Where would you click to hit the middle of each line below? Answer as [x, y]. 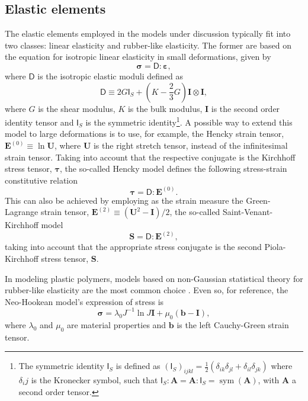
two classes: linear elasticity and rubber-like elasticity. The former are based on [148, 45]
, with [269, 379]
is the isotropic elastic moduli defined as [110, 76]
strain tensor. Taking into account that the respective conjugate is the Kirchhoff [150, 157]
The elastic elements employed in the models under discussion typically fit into [148, 33]
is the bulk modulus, [165, 108]
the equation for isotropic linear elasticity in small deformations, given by [138, 57]
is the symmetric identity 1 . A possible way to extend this [189, 121]
